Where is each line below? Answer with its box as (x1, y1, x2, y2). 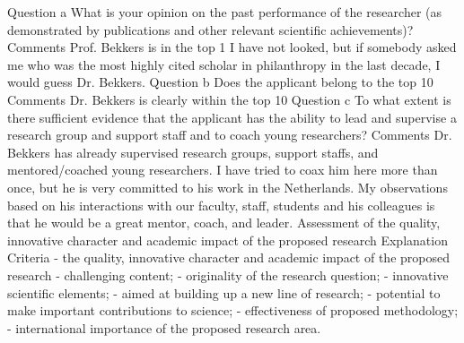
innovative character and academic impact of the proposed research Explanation (7, 230, 448, 249)
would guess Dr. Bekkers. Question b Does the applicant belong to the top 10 (7, 73, 433, 91)
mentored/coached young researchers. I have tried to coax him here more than (7, 160, 438, 179)
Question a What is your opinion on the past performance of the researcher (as (7, 3, 442, 21)
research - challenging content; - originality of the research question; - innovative (7, 265, 449, 284)
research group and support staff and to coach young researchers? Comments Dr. (7, 125, 452, 144)
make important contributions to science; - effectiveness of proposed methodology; (7, 301, 459, 320)
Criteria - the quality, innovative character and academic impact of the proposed (7, 248, 450, 267)
